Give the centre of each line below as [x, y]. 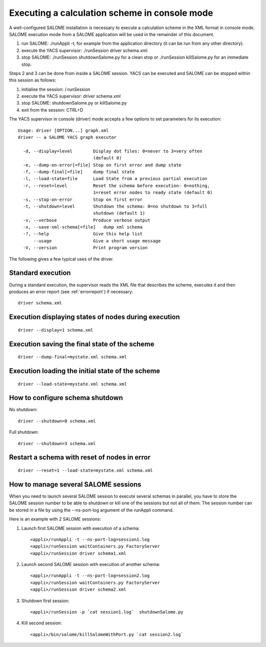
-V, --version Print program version [85, 248]
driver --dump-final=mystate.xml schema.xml [73, 357]
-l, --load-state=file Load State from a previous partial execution [115, 179]
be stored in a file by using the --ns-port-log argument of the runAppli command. [91, 510]
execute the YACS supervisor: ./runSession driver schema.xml [84, 50]
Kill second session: [42, 623]
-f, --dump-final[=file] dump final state [79, 172]
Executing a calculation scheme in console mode [111, 13]
